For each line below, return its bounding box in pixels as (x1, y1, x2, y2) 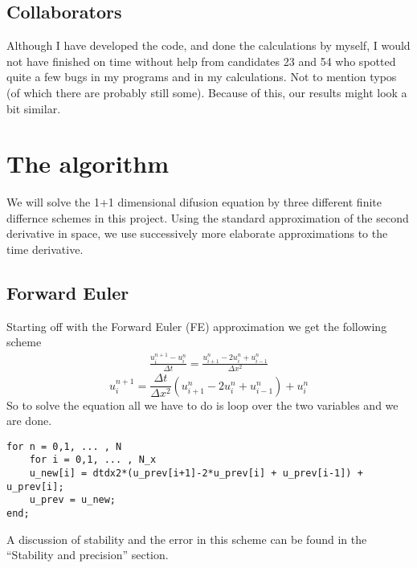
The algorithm (6, 147, 169, 180)
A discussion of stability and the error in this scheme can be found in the (6, 530, 367, 547)
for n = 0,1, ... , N (6, 440, 122, 452)
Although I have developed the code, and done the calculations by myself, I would (6, 37, 411, 54)
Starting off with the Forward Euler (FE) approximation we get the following (6, 317, 387, 334)
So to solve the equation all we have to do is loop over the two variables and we (6, 396, 399, 413)
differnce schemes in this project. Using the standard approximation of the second (6, 209, 409, 226)
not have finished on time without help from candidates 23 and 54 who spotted (6, 52, 396, 69)
